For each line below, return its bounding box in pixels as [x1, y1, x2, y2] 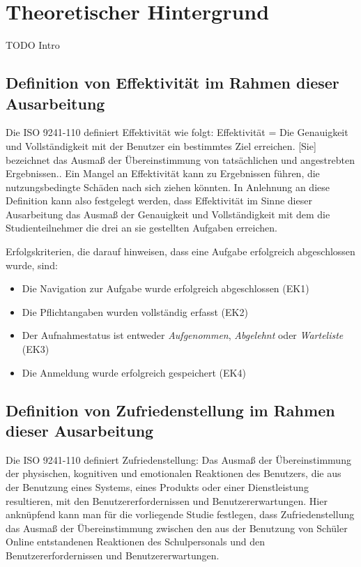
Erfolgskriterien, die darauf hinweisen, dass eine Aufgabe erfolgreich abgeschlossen [6, 244, 355, 259]
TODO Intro [6, 38, 60, 52]
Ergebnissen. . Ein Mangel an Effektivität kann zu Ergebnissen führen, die [6, 166, 320, 181]
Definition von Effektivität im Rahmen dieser [6, 72, 339, 93]
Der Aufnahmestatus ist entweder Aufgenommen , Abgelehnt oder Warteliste [22, 328, 344, 342]
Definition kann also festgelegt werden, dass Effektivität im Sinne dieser [6, 193, 312, 208]
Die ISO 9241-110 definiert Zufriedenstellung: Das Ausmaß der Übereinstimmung [6, 452, 351, 467]
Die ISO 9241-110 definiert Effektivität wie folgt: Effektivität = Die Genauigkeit [6, 125, 348, 139]
